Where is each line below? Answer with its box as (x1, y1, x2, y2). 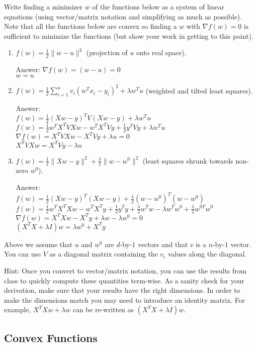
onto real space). (136, 47, 186, 58)
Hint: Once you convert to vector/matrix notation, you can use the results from (4, 265, 247, 276)
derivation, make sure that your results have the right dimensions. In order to (4, 285, 241, 295)
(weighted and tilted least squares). (145, 85, 253, 95)
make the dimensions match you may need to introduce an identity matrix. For (4, 294, 245, 305)
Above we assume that (4, 239, 73, 249)
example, (4, 304, 31, 315)
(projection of (86, 47, 128, 58)
